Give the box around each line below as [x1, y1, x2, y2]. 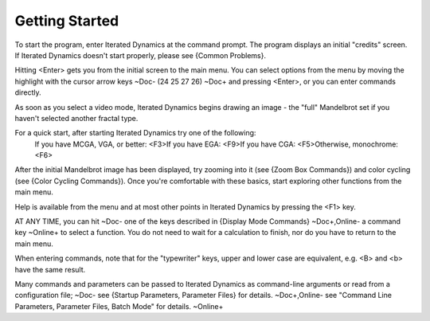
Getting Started [14, 12, 119, 29]
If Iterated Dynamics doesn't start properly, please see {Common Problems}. [14, 50, 267, 60]
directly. [14, 88, 41, 97]
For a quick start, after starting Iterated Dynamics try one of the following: [14, 128, 256, 138]
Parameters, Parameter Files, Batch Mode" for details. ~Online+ [14, 301, 224, 311]
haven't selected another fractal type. [14, 113, 139, 123]
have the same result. [14, 264, 86, 274]
